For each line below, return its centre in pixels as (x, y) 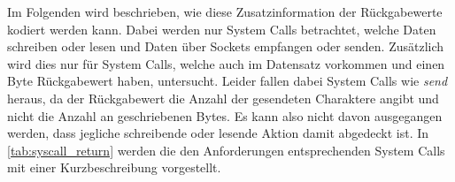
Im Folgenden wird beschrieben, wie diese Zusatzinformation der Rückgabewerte (225, 11)
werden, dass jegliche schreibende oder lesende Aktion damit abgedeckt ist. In (218, 133)
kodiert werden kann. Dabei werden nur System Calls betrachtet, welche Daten (222, 29)
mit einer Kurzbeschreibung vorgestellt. (114, 167)
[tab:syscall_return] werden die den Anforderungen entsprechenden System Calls (226, 150)
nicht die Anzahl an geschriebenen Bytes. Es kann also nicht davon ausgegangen (225, 115)
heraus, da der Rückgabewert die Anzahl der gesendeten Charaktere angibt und (223, 98)
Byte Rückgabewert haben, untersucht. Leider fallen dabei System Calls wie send (227, 81)
